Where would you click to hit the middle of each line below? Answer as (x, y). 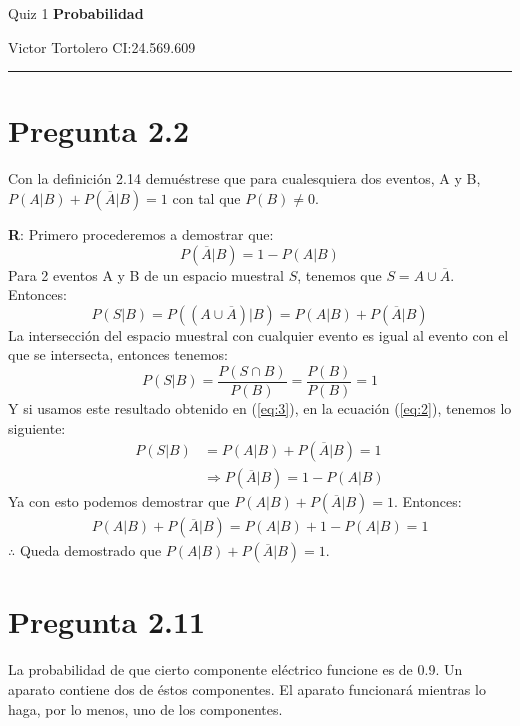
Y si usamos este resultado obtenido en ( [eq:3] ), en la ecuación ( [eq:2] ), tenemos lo (260, 407)
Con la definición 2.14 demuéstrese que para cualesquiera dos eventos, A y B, (244, 178)
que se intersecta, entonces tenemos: (118, 354)
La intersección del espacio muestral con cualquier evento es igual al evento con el (258, 334)
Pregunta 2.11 (107, 621)
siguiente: (37, 427)
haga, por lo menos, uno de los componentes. (145, 708)
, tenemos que (339, 274)
